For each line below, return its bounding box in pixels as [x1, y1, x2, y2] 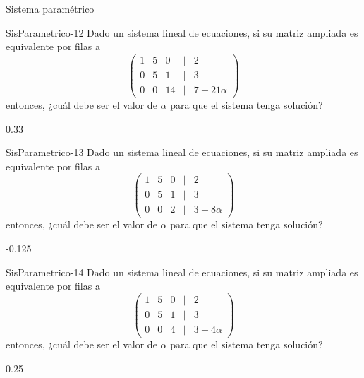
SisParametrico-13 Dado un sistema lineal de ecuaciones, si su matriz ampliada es [6, 145, 358, 160]
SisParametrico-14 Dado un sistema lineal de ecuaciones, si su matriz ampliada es [6, 264, 358, 279]
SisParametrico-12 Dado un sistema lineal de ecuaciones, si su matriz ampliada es [6, 25, 358, 40]
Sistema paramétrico [6, 1, 95, 16]
